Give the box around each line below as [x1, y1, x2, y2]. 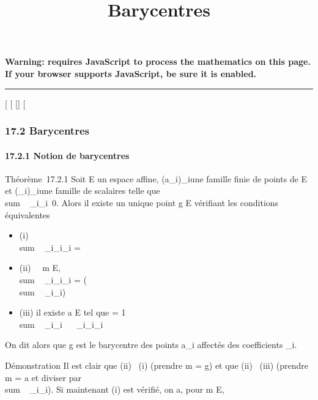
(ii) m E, [19, 261, 61, 274]
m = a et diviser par [5, 371, 81, 383]
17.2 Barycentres [5, 123, 89, 138]
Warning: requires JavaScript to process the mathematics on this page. [5, 55, 311, 68]
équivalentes [5, 208, 50, 221]
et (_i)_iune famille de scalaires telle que [5, 184, 160, 197]
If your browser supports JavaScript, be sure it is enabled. [5, 67, 257, 80]
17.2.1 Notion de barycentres [5, 149, 130, 161]
